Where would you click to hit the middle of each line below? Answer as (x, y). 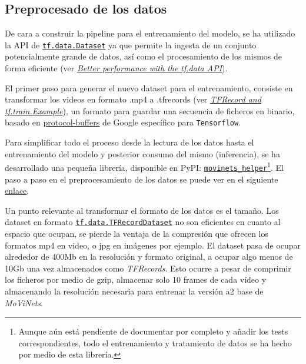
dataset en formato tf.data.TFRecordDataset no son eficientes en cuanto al (143, 222)
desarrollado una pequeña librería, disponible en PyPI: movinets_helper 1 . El (144, 166)
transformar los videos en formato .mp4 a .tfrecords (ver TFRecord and (133, 99)
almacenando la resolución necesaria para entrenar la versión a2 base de (134, 291)
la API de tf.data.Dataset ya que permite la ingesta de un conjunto (131, 44)
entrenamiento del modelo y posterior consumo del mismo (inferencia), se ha (142, 153)
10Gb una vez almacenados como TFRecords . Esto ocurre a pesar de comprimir (148, 268)
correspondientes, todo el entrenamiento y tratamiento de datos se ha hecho (155, 343)
